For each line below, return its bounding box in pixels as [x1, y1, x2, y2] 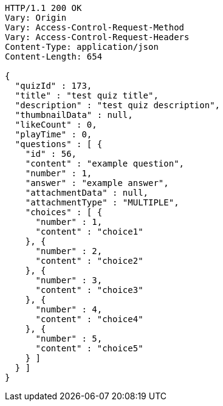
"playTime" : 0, [15, 129, 92, 139]
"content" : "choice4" [35, 314, 143, 324]
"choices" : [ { [25, 207, 103, 217]
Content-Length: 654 [5, 52, 103, 61]
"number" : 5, [35, 334, 103, 343]
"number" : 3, [35, 275, 103, 285]
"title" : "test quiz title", [15, 91, 159, 100]
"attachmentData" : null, [25, 188, 149, 198]
